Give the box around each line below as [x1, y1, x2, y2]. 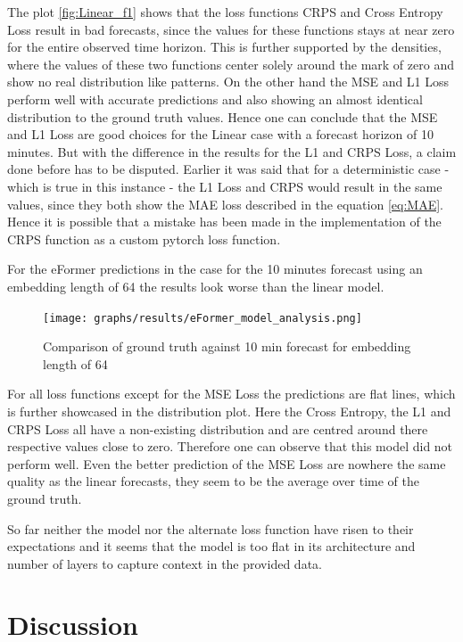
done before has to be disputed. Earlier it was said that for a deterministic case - [7, 160, 450, 178]
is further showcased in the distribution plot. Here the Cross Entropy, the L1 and [7, 401, 451, 420]
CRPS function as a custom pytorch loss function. [7, 229, 281, 248]
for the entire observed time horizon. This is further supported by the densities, [7, 37, 442, 56]
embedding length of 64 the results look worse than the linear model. [7, 276, 384, 295]
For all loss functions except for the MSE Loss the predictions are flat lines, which [7, 384, 456, 403]
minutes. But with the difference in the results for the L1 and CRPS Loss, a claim [7, 142, 457, 160]
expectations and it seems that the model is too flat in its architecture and [7, 537, 416, 556]
